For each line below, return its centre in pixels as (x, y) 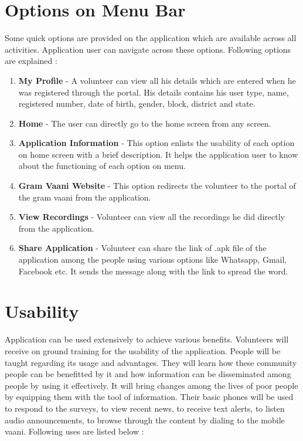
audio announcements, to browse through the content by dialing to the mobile (145, 420)
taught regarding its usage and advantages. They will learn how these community (151, 362)
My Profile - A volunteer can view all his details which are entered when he (157, 80)
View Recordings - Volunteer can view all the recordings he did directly (151, 217)
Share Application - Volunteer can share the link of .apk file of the (142, 248)
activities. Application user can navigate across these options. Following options (148, 49)
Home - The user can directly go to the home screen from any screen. (145, 123)
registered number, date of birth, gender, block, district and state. (137, 104)
